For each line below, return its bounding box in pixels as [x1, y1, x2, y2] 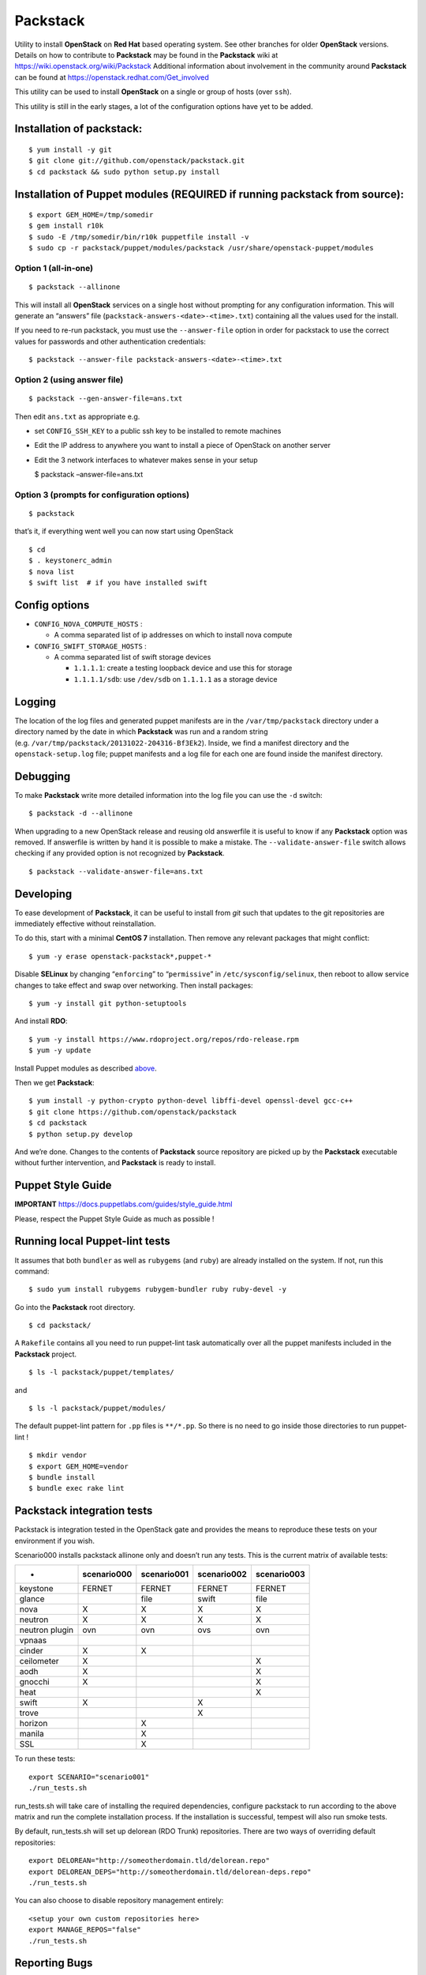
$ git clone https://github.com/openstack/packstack [28, 1107, 237, 1116]
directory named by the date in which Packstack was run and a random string [14, 727, 268, 736]
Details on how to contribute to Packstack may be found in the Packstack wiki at [14, 50, 278, 59]
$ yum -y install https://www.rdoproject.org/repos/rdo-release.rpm [28, 1035, 299, 1044]
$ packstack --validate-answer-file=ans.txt [28, 867, 204, 876]
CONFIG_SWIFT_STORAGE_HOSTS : [34, 641, 148, 651]
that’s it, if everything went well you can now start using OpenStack [14, 526, 234, 536]
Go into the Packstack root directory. [14, 1302, 136, 1311]
